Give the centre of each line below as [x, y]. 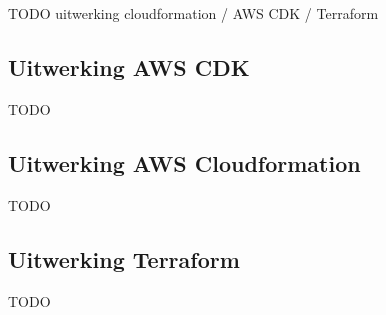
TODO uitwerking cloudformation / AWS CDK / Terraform [193, 13]
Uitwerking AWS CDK [129, 67]
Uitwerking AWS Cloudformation [184, 162]
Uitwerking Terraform [124, 258]
